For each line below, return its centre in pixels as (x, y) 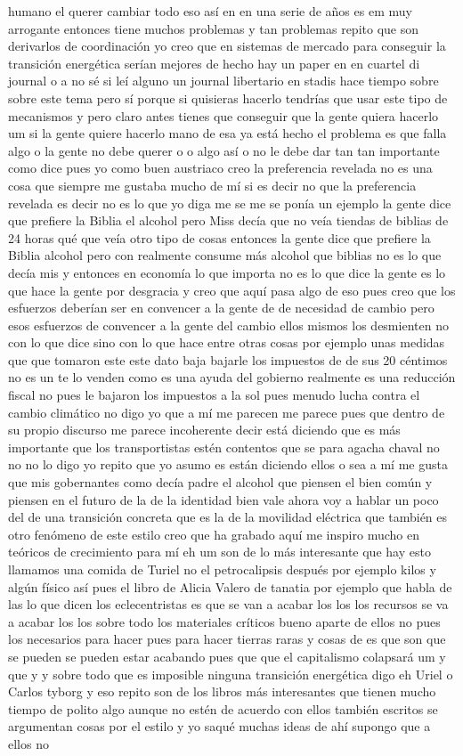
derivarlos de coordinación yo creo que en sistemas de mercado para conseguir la (227, 46)
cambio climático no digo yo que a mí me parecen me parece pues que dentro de (227, 412)
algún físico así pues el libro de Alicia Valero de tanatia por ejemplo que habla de (230, 586)
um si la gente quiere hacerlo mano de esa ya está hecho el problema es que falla (227, 133)
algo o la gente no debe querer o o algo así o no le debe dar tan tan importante (224, 150)
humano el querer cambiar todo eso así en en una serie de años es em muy (210, 11)
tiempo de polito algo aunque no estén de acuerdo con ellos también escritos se (223, 708)
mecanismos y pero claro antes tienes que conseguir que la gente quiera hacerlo (223, 115)
